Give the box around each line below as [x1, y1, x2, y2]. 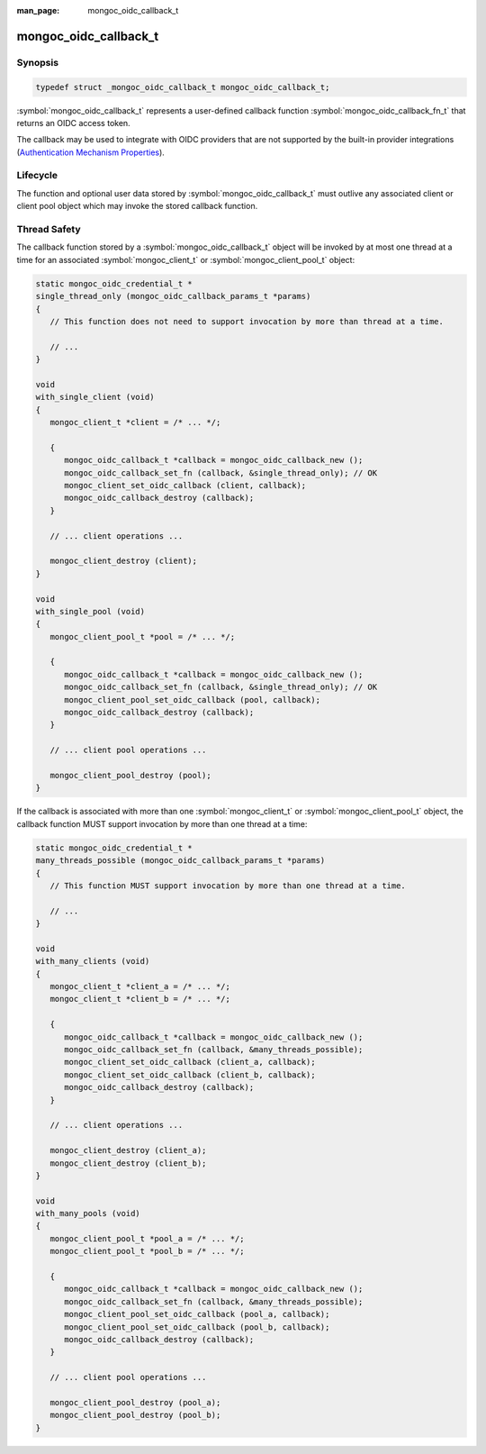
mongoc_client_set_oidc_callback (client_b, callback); [64, 1069, 316, 1080]
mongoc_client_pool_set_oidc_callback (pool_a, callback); [64, 1309, 330, 1320]
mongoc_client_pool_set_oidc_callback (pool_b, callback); [64, 1322, 330, 1332]
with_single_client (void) [35, 392, 155, 403]
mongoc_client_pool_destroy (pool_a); [49, 1397, 221, 1407]
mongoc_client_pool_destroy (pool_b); [49, 1410, 221, 1421]
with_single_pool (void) [35, 606, 146, 616]
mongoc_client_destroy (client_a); [49, 1145, 207, 1156]
